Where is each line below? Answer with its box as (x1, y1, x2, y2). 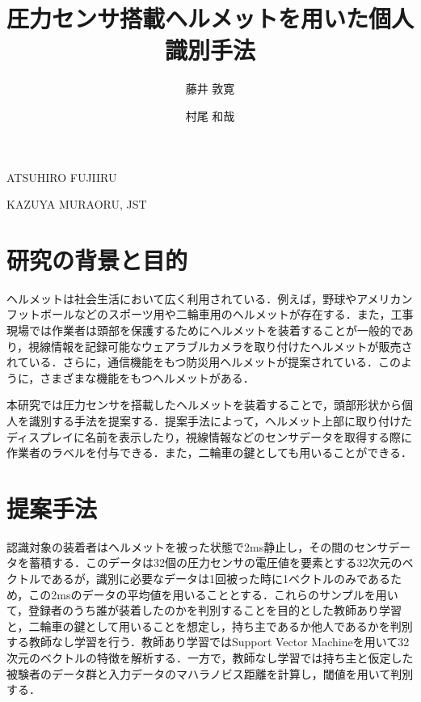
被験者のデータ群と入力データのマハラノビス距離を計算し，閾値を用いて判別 (6, 665, 414, 682)
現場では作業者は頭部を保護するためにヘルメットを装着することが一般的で (6, 322, 402, 338)
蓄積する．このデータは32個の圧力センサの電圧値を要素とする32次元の (28, 554, 402, 571)
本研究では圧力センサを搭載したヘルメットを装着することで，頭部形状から (6, 396, 402, 413)
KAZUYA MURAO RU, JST (6, 196, 147, 213)
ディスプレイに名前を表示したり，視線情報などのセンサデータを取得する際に (6, 428, 413, 445)
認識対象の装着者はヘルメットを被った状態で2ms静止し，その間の (6, 538, 355, 555)
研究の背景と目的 (6, 243, 188, 276)
